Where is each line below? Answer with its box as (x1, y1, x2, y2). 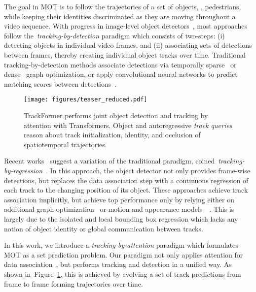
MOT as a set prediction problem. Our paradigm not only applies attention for (4, 249, 243, 260)
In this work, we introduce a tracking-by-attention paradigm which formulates (4, 240, 238, 250)
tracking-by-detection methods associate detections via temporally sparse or (4, 59, 237, 69)
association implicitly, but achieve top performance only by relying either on (4, 194, 235, 204)
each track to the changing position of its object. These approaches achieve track (4, 185, 248, 195)
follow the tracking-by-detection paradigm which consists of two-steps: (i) (4, 30, 225, 40)
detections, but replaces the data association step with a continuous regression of (4, 175, 249, 185)
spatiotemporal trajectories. (24, 139, 107, 149)
